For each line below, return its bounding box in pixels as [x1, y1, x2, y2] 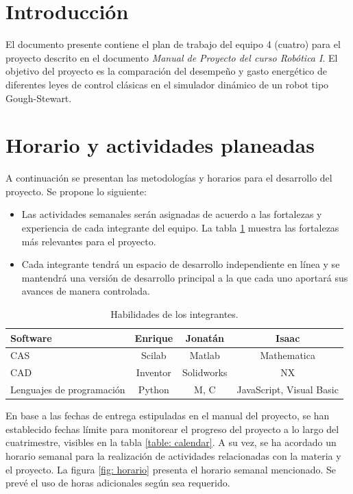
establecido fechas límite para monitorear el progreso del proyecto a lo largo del [5, 421, 339, 436]
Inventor [136, 365, 171, 380]
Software [10, 330, 52, 345]
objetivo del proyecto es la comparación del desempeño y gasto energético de [5, 64, 327, 78]
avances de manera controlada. [21, 284, 150, 298]
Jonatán [185, 330, 224, 345]
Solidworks [182, 365, 228, 380]
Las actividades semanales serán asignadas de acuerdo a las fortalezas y [21, 207, 322, 221]
